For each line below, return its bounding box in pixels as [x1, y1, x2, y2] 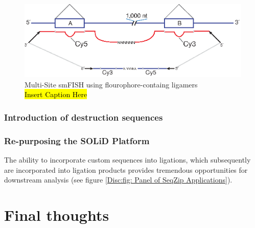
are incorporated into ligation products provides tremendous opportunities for [4, 164, 248, 175]
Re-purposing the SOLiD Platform [4, 134, 150, 147]
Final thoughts [4, 204, 109, 225]
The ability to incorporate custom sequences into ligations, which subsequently [4, 154, 251, 165]
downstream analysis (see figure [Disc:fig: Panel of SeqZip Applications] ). [4, 174, 233, 185]
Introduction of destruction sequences [4, 110, 163, 123]
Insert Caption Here [25, 89, 87, 100]
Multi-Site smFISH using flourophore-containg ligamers [25, 79, 198, 89]
